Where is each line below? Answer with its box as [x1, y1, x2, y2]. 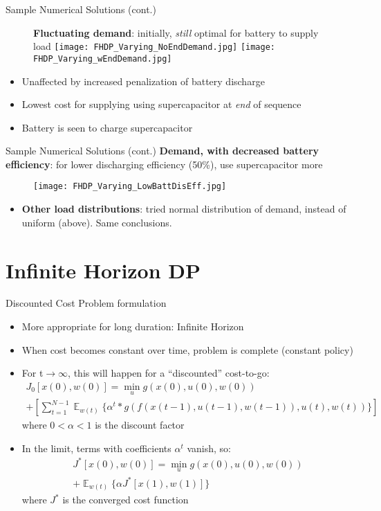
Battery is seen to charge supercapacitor [21, 120, 193, 134]
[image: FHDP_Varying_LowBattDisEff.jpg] [33, 181, 227, 192]
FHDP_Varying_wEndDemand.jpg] [33, 53, 172, 64]
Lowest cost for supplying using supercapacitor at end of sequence [21, 97, 301, 111]
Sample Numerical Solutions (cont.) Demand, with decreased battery [6, 143, 319, 158]
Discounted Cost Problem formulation [6, 296, 167, 310]
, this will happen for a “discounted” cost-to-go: [68, 366, 270, 380]
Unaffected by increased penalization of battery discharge [21, 73, 265, 88]
